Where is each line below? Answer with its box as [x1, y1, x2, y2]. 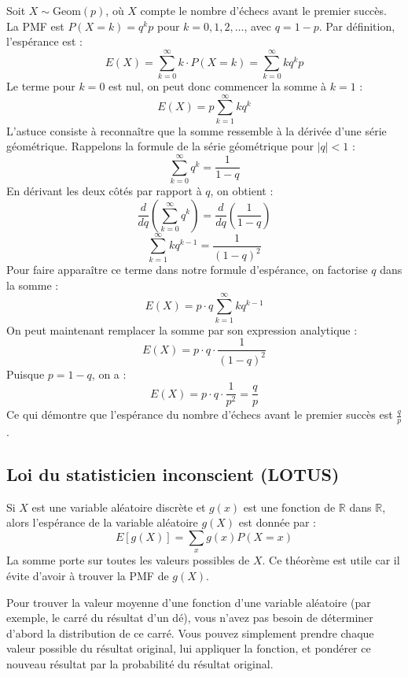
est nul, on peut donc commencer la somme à [108, 77, 327, 94]
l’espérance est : [6, 33, 83, 50]
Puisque [6, 365, 45, 382]
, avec [244, 17, 272, 34]
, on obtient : [210, 182, 274, 198]
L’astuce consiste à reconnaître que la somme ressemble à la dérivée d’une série [6, 122, 387, 139]
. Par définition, [318, 17, 395, 34]
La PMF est [6, 17, 64, 34]
